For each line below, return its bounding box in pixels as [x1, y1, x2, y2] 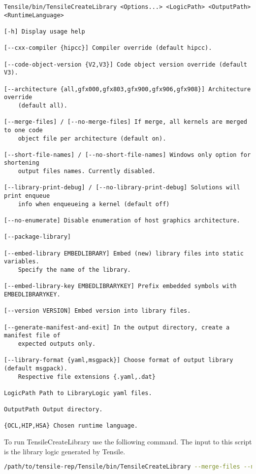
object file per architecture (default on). [18, 135, 166, 142]
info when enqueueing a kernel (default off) [18, 200, 170, 208]
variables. [4, 258, 39, 265]
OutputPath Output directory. [4, 406, 103, 413]
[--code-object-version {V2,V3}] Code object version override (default [4, 61, 247, 68]
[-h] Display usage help [4, 28, 85, 35]
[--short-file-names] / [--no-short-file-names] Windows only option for [4, 151, 251, 158]
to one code [4, 126, 43, 134]
